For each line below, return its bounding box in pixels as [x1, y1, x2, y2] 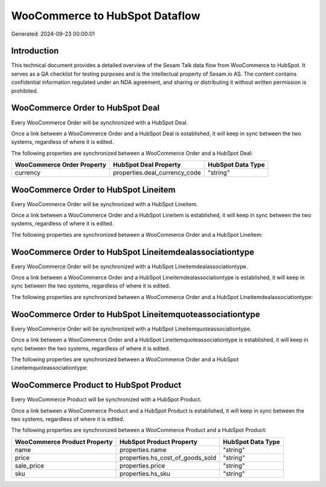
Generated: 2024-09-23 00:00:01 [11, 30, 95, 37]
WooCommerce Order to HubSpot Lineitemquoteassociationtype [11, 309, 261, 320]
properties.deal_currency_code [112, 169, 202, 177]
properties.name [119, 445, 167, 454]
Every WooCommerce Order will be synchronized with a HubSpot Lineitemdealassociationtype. [11, 263, 248, 270]
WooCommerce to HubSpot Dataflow [11, 9, 200, 22]
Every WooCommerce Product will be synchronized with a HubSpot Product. [11, 396, 202, 403]
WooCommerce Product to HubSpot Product [11, 380, 182, 390]
